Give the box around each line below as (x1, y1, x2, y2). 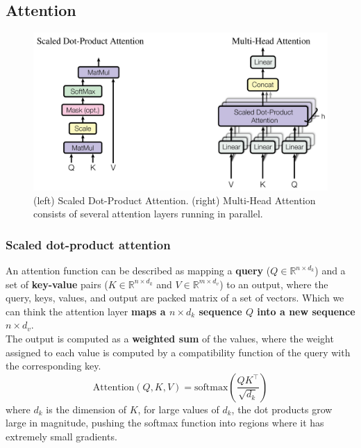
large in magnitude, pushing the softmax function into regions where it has (6, 415, 324, 430)
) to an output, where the (219, 276, 328, 291)
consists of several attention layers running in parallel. (33, 206, 263, 221)
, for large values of (137, 401, 219, 416)
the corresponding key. (6, 358, 101, 373)
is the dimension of (46, 401, 126, 416)
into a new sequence (257, 304, 355, 318)
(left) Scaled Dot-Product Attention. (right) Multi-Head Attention (33, 192, 316, 207)
